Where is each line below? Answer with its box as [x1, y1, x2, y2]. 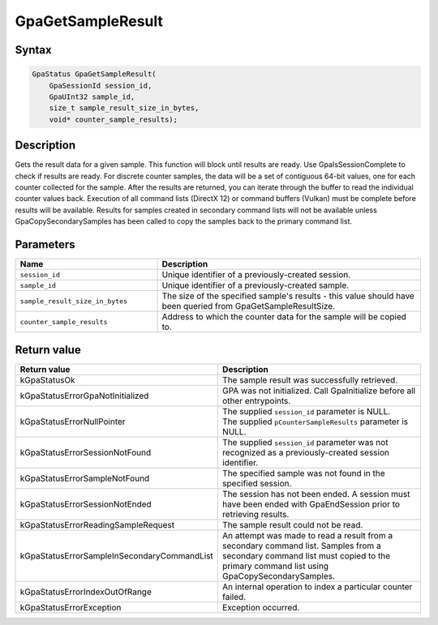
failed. [221, 591, 247, 602]
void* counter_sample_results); [49, 114, 178, 124]
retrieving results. [221, 508, 290, 520]
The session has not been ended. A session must [221, 488, 410, 499]
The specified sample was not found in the [221, 467, 385, 478]
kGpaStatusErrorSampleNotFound [19, 473, 150, 484]
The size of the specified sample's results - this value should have [161, 290, 415, 302]
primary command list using [221, 560, 328, 571]
